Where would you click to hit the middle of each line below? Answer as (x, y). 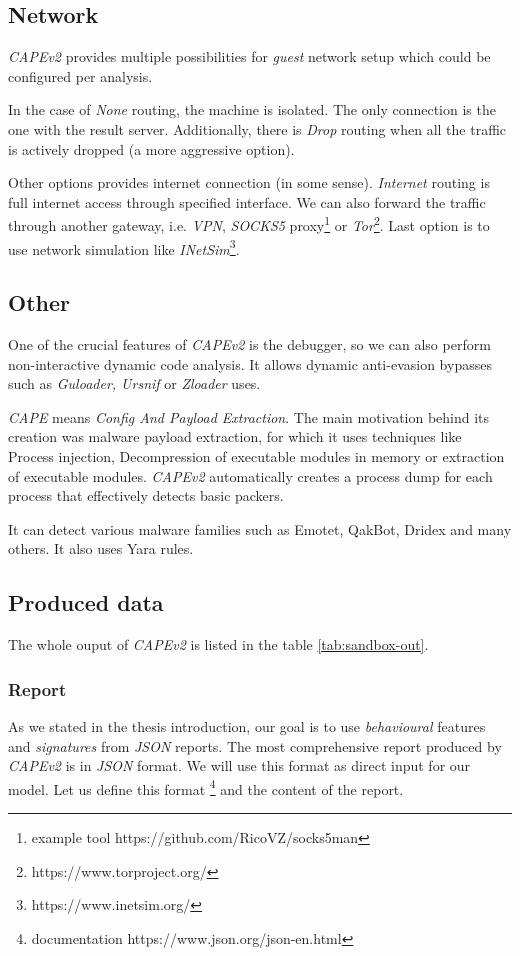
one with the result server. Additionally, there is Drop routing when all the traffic (257, 128)
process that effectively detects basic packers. (146, 495)
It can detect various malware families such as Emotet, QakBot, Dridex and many (260, 528)
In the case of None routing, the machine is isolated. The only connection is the (252, 109)
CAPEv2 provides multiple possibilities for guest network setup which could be (249, 56)
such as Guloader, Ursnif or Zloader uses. (134, 383)
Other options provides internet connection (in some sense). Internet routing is (249, 182)
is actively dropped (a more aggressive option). (151, 148)
